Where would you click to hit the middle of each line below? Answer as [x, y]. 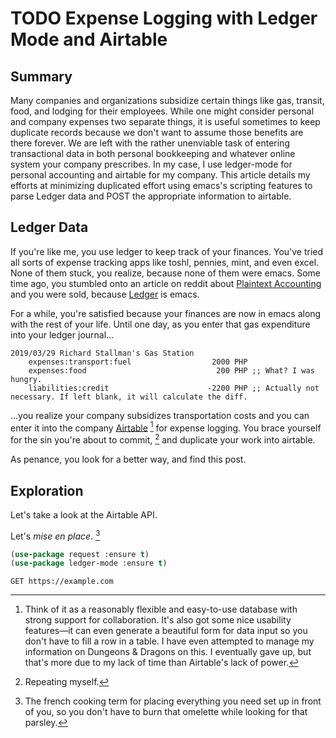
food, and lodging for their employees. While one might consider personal [162, 111]
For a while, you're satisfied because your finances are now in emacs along [166, 313]
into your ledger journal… [62, 334]
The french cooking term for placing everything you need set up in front [173, 701]
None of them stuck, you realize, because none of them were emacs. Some [166, 273]
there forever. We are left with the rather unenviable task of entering [150, 143]
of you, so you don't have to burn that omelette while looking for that [166, 712]
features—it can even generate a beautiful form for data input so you [166, 631]
